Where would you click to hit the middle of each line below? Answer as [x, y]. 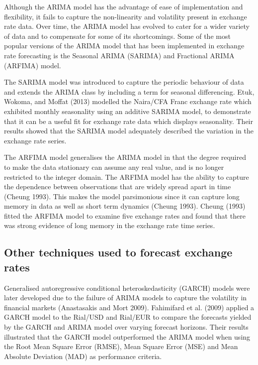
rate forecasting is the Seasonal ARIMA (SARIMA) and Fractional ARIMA [119, 55]
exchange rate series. [35, 140]
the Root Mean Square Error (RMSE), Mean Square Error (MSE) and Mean [121, 346]
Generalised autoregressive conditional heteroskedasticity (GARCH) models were [127, 288]
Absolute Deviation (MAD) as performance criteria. [83, 356]
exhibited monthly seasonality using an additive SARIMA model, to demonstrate [128, 111]
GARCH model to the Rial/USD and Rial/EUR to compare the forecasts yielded [128, 317]
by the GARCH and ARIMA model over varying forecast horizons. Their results [126, 327]
